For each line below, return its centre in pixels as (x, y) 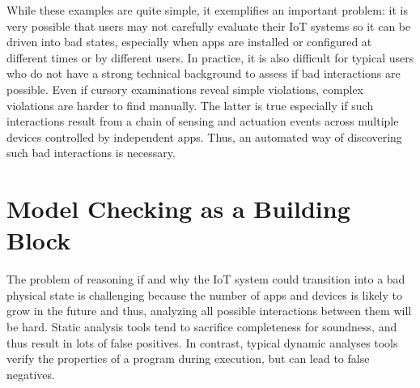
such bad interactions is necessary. (91, 153)
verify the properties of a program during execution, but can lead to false (188, 358)
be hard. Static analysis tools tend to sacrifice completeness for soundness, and (202, 327)
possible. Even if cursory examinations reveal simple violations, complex (185, 89)
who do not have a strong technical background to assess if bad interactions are (204, 73)
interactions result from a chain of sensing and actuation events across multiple (203, 121)
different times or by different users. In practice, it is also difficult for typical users (210, 57)
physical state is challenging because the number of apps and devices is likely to (204, 294)
